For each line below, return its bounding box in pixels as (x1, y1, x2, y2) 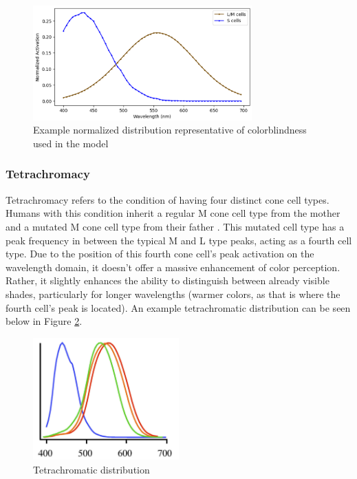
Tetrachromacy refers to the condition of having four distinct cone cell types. (6, 192, 329, 206)
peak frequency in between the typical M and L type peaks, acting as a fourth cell (6, 233, 352, 247)
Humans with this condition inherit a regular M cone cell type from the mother (6, 206, 340, 220)
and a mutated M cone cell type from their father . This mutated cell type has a (6, 219, 345, 233)
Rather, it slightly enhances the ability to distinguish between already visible (6, 273, 329, 288)
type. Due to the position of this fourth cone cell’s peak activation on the (6, 246, 314, 261)
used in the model (33, 136, 109, 150)
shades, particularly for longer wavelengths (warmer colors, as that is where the (6, 286, 340, 301)
